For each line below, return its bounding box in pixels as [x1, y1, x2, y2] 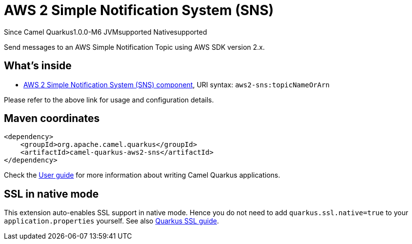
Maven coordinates [4, 112, 100, 125]
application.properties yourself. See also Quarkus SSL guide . [4, 217, 219, 225]
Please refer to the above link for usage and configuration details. [4, 95, 214, 104]
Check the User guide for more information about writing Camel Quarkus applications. [4, 171, 280, 180]
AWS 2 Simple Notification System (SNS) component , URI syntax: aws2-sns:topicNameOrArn [23, 80, 330, 89]
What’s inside [4, 60, 72, 72]
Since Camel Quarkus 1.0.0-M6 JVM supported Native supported [4, 27, 207, 36]
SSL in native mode [4, 187, 99, 200]
